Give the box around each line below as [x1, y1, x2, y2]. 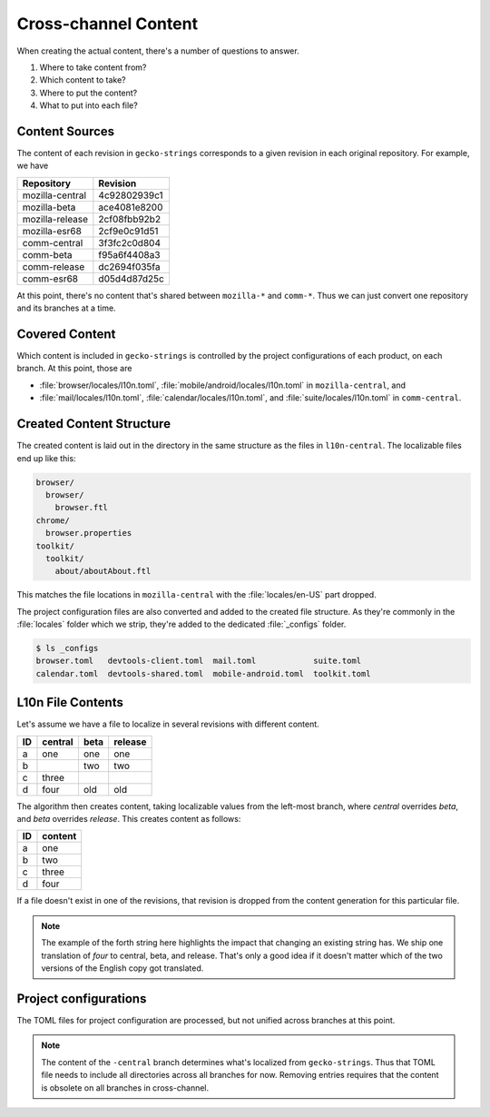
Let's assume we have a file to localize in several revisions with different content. [16, 718, 319, 730]
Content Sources [16, 124, 115, 139]
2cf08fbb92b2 [98, 213, 162, 225]
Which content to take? [39, 74, 126, 85]
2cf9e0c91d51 [98, 224, 159, 237]
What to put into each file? [39, 100, 138, 111]
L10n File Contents [16, 695, 124, 710]
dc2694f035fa [98, 260, 161, 272]
